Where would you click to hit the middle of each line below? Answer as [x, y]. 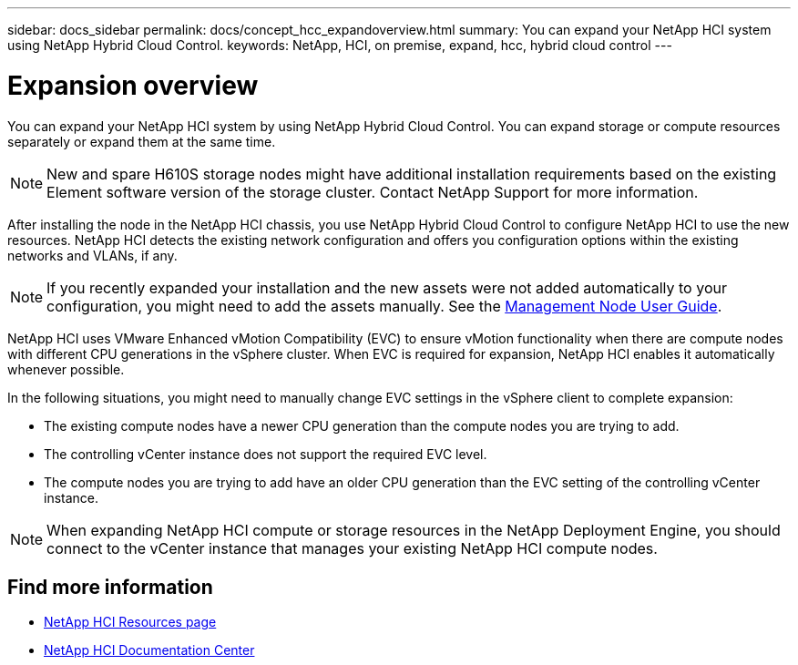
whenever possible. [66, 369]
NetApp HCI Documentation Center [149, 650]
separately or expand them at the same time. [142, 141]
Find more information [110, 587]
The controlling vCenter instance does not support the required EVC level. [266, 454]
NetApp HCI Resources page [130, 622]
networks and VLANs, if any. [92, 255]
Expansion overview [133, 85]
